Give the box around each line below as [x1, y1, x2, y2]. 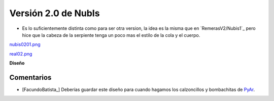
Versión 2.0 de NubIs [9, 8, 100, 19]
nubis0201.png [9, 41, 41, 47]
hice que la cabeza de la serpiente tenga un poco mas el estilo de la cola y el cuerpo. [22, 32, 200, 38]
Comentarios [9, 73, 52, 82]
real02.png [9, 50, 32, 57]
